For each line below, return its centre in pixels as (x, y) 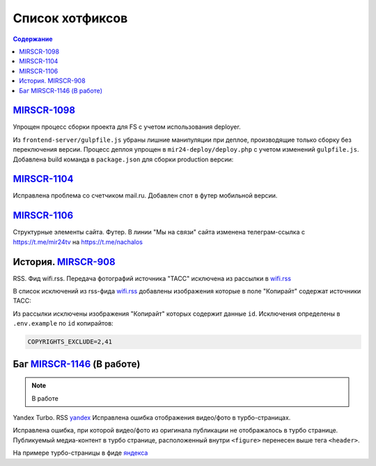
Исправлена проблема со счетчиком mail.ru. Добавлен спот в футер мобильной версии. (145, 195)
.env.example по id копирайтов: (63, 323)
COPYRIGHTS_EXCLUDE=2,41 (70, 342)
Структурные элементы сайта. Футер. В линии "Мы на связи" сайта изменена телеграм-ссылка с (159, 232)
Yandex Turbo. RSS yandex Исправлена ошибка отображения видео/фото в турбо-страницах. (152, 418)
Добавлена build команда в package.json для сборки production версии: (123, 159)
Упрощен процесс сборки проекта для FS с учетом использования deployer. (127, 127)
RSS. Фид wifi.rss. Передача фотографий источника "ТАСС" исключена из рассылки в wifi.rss (152, 278)
